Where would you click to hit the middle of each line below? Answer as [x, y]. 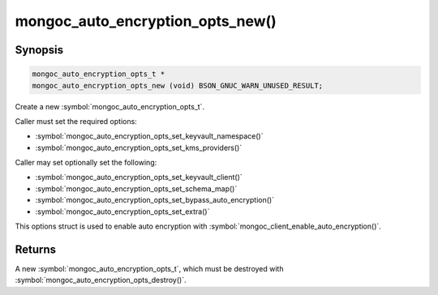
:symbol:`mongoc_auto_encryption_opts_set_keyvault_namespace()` [149, 136]
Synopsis [39, 50]
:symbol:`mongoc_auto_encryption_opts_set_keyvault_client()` [139, 177]
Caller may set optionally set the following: [86, 163]
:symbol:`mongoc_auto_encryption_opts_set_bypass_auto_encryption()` [155, 200]
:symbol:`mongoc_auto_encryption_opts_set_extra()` [122, 212]
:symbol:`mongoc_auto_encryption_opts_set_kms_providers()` [139, 147]
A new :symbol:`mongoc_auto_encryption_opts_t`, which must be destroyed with [149, 268]
